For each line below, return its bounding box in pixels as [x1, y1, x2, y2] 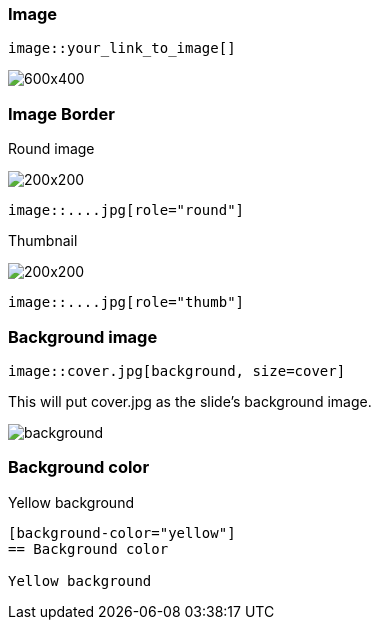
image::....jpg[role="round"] [8, 202, 245, 219]
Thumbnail [8, 232, 78, 250]
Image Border [8, 103, 115, 124]
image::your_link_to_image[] [8, 40, 236, 57]
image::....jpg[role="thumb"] [8, 294, 245, 311]
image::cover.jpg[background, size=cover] [8, 362, 346, 379]
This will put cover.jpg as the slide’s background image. [8, 392, 372, 410]
